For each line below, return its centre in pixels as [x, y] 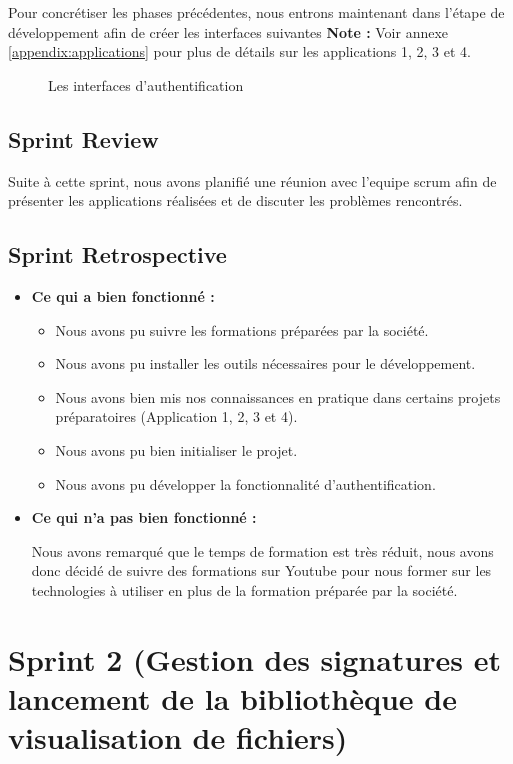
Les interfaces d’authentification [146, 84]
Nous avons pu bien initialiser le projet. [176, 449]
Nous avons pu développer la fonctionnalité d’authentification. [245, 483]
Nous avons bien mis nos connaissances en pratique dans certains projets [278, 396]
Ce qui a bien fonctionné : [123, 295]
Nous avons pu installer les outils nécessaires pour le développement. [265, 363]
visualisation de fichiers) [178, 737]
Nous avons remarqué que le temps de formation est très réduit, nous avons [262, 550]
